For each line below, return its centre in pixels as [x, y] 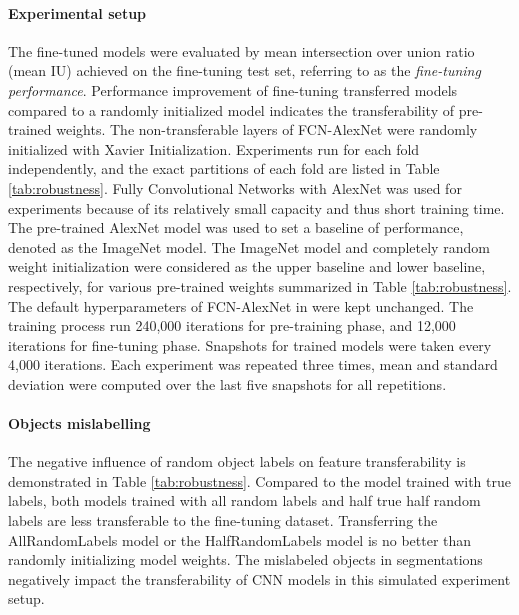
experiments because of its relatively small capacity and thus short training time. [256, 207]
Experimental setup [77, 12]
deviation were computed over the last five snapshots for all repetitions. [227, 383]
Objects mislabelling [79, 423]
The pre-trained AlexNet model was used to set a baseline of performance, [236, 227]
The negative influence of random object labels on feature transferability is [237, 461]
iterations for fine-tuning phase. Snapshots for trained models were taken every [250, 344]
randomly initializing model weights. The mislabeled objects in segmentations [245, 559]
